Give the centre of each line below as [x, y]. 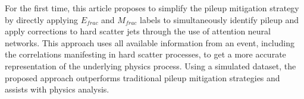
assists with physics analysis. [57, 89]
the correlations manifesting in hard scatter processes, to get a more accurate [145, 54]
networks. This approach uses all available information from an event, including [150, 42]
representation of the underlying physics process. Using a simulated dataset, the [151, 66]
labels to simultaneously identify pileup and [220, 19]
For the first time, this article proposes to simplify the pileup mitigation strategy [152, 8]
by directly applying [41, 19]
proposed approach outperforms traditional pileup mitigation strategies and [142, 77]
